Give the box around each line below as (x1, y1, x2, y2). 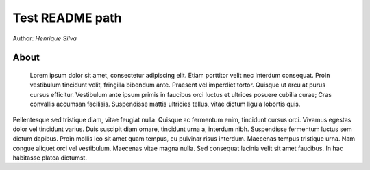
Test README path (12, 10, 122, 25)
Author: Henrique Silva (12, 34, 77, 42)
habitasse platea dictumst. (12, 154, 87, 162)
